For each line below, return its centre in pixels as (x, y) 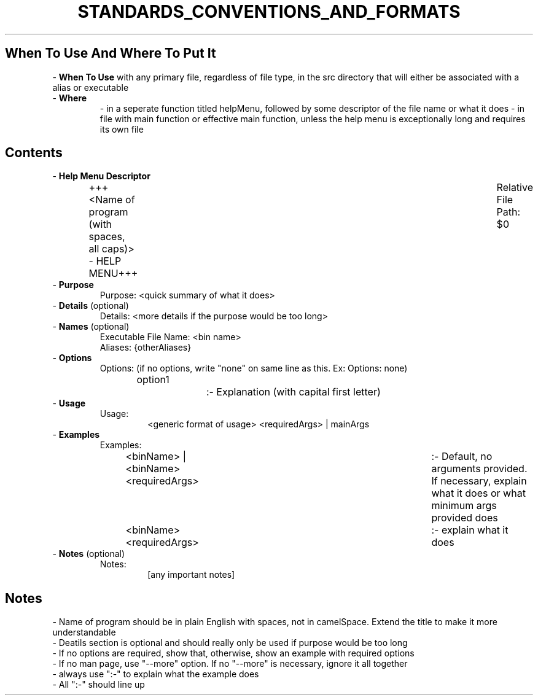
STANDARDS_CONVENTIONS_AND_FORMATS (269, 12)
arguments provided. (479, 469)
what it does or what (478, 493)
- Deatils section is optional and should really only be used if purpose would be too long (230, 643)
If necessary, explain (479, 481)
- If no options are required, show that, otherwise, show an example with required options (233, 653)
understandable (84, 632)
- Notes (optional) (89, 554)
